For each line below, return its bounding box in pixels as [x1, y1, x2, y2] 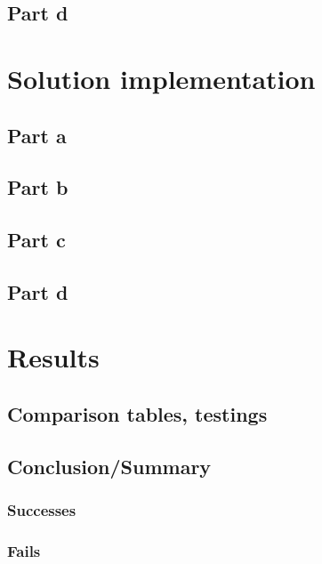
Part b [7, 173, 68, 201]
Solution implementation [7, 60, 316, 96]
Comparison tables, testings [7, 400, 268, 428]
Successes [7, 499, 76, 521]
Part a [7, 121, 67, 149]
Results [7, 339, 100, 375]
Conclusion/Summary [7, 452, 212, 479]
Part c [7, 226, 66, 254]
